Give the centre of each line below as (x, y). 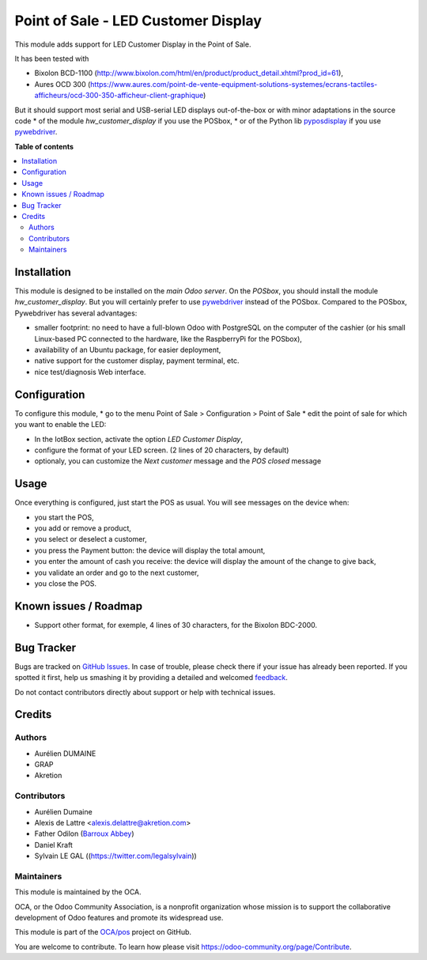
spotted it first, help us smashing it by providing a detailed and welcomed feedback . (151, 678)
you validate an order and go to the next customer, (117, 573)
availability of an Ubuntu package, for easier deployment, (128, 350)
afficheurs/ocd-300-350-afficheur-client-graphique (119, 96)
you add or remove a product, (83, 528)
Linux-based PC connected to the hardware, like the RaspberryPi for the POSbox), (168, 338)
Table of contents (44, 146)
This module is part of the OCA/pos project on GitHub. (103, 932)
